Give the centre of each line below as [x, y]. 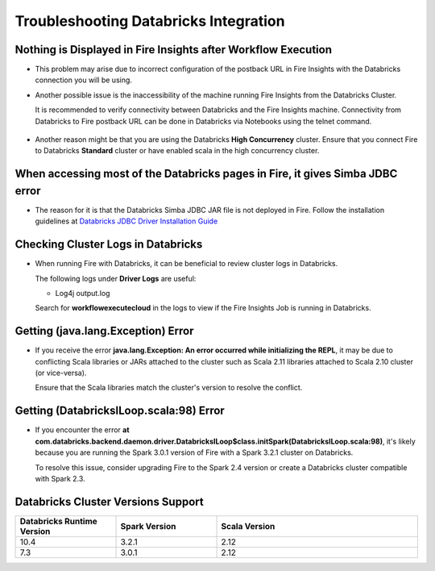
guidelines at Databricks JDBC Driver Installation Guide [126, 221]
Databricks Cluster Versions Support [110, 501]
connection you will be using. [84, 80]
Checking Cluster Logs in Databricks [109, 245]
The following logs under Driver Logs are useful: [116, 278]
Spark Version [148, 526]
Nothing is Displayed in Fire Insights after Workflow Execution [173, 50]
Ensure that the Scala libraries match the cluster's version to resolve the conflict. [169, 388]
